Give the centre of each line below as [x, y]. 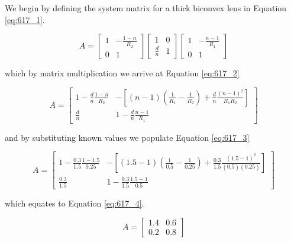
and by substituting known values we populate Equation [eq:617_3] [127, 137]
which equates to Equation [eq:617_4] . [75, 203]
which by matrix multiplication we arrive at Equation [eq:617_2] [122, 73]
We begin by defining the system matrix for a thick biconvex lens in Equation [146, 8]
